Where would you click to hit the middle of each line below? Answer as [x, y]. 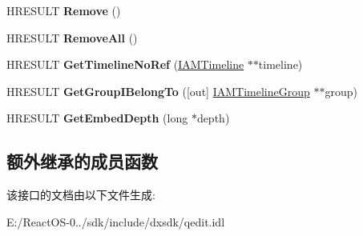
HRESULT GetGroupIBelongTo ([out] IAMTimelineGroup [158, 91]
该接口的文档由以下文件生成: [81, 195]
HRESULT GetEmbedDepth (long [97, 118]
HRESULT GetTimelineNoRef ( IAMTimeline [125, 64]
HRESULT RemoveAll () [72, 37]
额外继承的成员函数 [82, 161]
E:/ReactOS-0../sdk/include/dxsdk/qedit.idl [116, 221]
